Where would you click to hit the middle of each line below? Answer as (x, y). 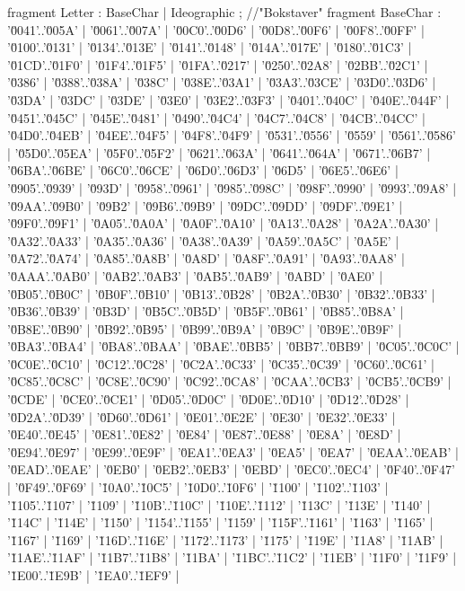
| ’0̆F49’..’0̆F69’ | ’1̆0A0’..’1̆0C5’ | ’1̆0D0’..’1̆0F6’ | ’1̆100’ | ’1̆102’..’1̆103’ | (198, 487)
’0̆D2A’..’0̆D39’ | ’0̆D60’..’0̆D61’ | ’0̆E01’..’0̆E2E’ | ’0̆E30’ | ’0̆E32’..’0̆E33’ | (202, 416)
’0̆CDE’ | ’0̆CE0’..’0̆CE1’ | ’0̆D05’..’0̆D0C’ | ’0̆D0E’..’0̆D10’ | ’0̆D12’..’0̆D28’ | (208, 399)
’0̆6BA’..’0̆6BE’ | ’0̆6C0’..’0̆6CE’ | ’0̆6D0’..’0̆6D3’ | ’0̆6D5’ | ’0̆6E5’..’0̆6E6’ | (203, 170)
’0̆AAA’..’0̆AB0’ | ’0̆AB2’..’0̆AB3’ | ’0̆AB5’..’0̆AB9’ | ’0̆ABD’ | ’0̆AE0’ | (195, 275)
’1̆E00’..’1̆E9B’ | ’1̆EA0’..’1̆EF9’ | (93, 575)
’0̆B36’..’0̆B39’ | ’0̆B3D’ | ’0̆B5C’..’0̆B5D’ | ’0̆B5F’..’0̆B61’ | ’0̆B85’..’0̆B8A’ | (206, 311)
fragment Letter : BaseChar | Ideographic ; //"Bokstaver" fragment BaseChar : (224, 12)
